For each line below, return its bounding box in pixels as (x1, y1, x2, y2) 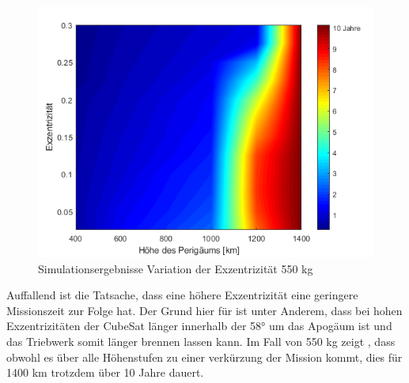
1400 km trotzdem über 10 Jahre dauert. (6, 364, 204, 381)
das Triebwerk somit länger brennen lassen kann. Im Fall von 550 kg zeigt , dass (6, 332, 396, 349)
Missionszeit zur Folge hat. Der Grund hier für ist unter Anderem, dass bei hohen (6, 302, 403, 318)
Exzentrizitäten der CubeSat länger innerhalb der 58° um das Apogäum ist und (6, 317, 392, 334)
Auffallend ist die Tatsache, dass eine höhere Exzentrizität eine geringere (6, 287, 358, 303)
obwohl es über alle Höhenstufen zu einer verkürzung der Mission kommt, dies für (6, 348, 403, 365)
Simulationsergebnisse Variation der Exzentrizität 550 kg (38, 260, 313, 276)
